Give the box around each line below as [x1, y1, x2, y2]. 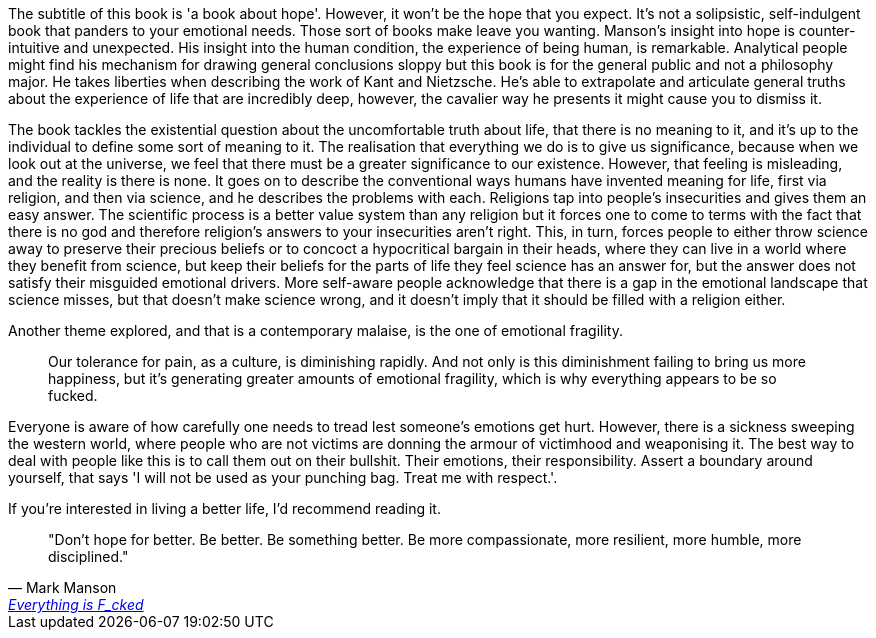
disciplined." [48, 548, 129, 565]
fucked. [48, 387, 98, 404]
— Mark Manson [8, 579, 117, 596]
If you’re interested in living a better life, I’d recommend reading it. [8, 500, 441, 517]
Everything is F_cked [8, 596, 144, 613]
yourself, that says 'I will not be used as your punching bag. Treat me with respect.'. [8, 469, 558, 486]
